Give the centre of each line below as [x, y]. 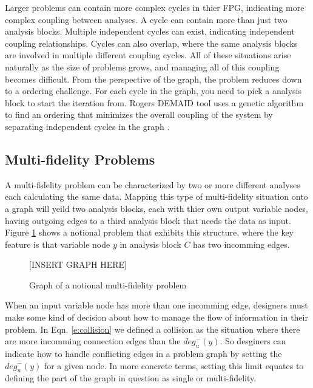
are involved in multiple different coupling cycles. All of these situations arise [148, 55]
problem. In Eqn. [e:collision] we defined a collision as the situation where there [153, 329]
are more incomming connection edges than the [93, 341]
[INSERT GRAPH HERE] [78, 264]
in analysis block [150, 244]
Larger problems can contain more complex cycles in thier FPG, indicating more [155, 7]
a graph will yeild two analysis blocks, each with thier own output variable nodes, [156, 208]
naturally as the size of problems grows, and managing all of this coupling [142, 66]
